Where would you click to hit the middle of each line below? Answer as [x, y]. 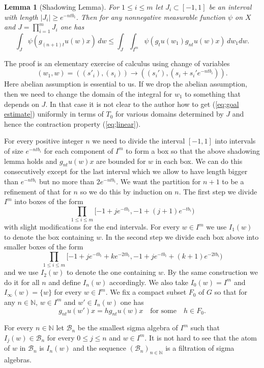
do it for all [22, 282]
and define [65, 282]
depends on [22, 104]
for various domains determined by [170, 114]
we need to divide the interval [139, 141]
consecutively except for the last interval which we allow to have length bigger [126, 171]
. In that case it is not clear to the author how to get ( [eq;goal [142, 104]
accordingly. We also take [149, 282]
